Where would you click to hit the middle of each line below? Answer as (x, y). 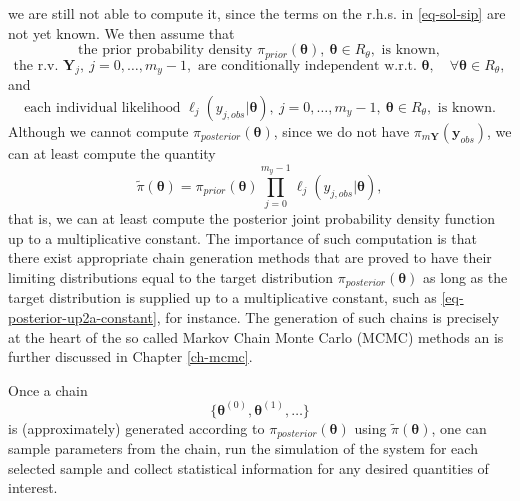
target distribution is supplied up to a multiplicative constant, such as (222, 297)
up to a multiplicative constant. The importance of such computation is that (242, 237)
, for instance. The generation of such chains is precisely (328, 316)
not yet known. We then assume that (121, 32)
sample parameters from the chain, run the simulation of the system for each (243, 448)
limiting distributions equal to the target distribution (171, 276)
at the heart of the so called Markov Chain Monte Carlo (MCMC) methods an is (256, 336)
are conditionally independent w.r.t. (307, 65)
